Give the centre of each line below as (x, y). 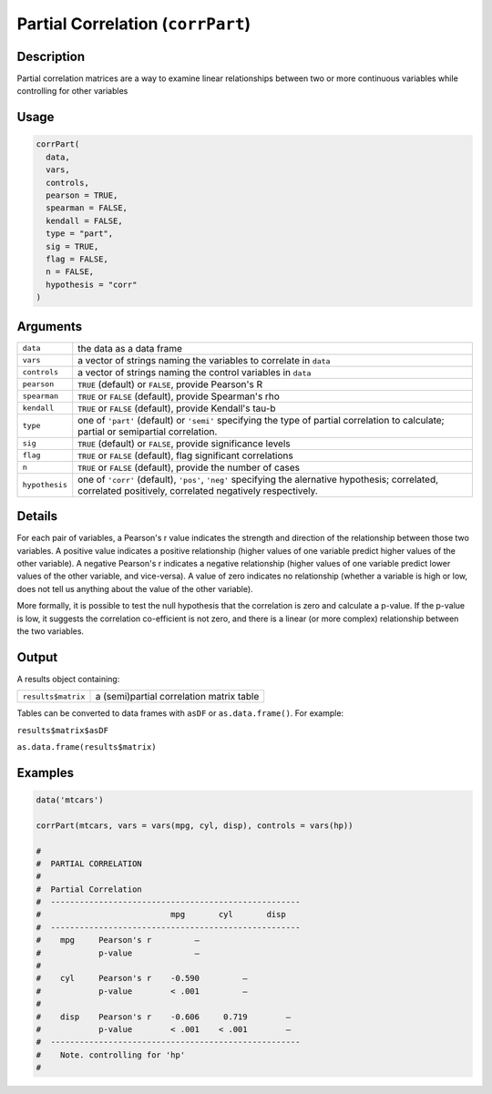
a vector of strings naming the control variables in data (195, 372)
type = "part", (80, 234)
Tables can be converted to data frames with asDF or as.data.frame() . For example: (180, 713)
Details (37, 516)
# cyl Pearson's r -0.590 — (142, 978)
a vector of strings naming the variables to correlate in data (204, 360)
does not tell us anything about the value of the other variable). (135, 588)
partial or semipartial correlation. (148, 431)
